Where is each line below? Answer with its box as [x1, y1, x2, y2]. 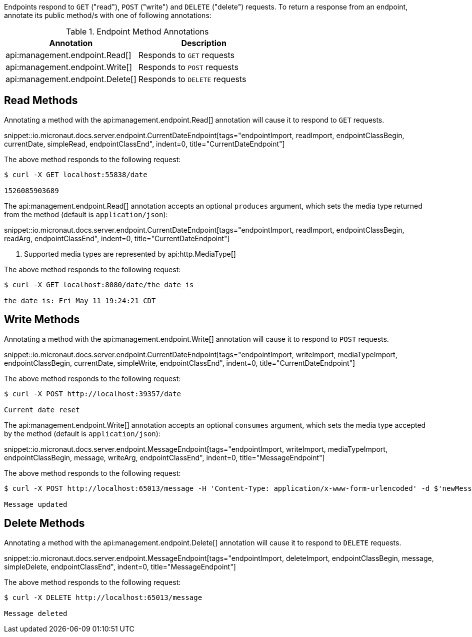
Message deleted [4, 609, 67, 617]
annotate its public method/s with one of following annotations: [4, 11, 211, 20]
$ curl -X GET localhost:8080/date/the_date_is [4, 280, 194, 289]
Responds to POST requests [138, 62, 238, 72]
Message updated [4, 500, 67, 508]
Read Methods [4, 94, 78, 107]
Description [181, 38, 226, 48]
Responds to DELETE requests [138, 74, 246, 84]
